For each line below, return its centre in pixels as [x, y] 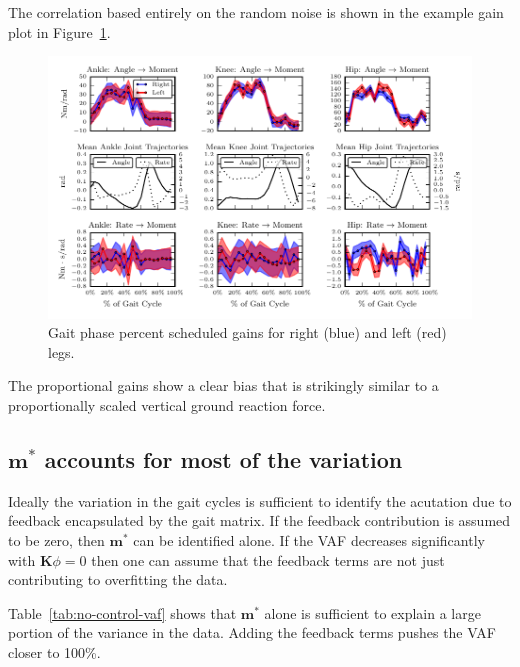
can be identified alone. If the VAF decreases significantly [309, 539]
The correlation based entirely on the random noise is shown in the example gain [256, 12]
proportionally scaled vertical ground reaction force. [167, 404]
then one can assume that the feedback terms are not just [268, 559]
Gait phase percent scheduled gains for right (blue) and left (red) [247, 332]
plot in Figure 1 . [59, 31]
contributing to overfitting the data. [118, 579]
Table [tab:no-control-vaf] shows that [122, 612]
